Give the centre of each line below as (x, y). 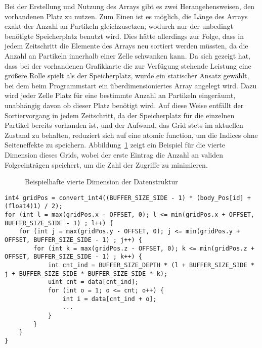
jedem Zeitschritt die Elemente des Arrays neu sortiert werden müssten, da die (126, 46)
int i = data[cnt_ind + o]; (110, 299)
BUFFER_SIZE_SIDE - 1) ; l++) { (59, 223)
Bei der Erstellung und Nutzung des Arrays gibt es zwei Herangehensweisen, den (130, 6)
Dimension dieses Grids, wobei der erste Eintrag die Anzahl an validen (114, 154)
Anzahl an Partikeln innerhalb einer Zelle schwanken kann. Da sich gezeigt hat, (127, 55)
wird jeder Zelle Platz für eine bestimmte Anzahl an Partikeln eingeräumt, (120, 95)
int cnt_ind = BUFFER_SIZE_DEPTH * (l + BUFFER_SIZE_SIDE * (151, 265)
